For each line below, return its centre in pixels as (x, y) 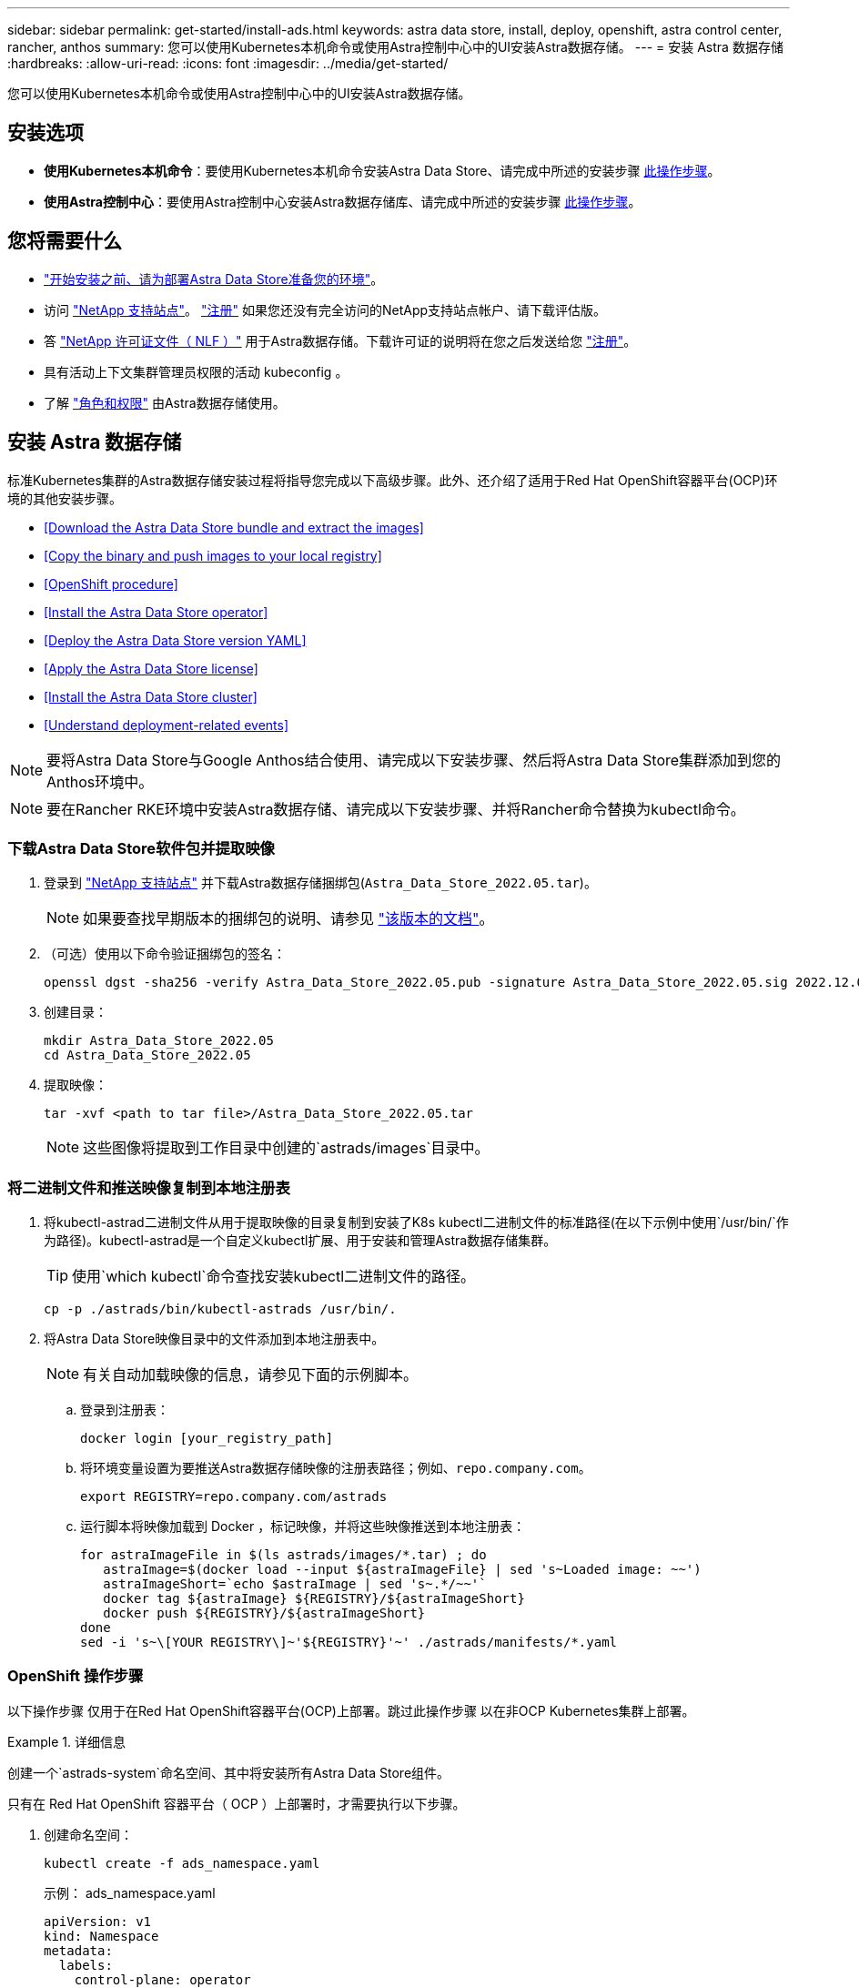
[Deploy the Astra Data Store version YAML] (175, 640)
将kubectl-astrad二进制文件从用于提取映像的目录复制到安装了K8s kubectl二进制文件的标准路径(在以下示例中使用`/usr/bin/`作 (416, 1222)
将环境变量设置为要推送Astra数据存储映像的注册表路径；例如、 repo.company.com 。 (336, 1468)
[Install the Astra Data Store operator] (156, 612)
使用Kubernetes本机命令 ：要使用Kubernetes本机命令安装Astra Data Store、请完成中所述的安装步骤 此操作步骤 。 (382, 170)
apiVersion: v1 (98, 1921)
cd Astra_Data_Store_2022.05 (147, 1055)
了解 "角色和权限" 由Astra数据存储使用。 (165, 402)
